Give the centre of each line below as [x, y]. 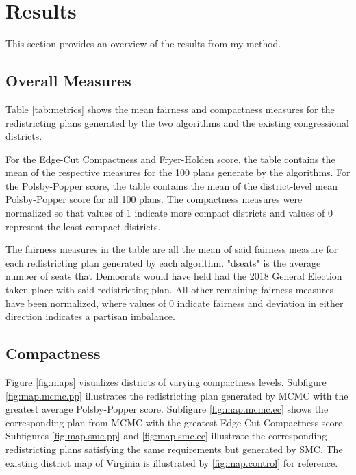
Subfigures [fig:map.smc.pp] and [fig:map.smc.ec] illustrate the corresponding [166, 436]
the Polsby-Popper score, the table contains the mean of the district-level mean [171, 185]
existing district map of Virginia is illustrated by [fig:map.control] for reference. [172, 462]
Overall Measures [68, 81]
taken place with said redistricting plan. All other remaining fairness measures [170, 290]
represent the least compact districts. [83, 226]
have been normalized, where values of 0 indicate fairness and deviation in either [175, 303]
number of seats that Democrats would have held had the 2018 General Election [174, 276]
